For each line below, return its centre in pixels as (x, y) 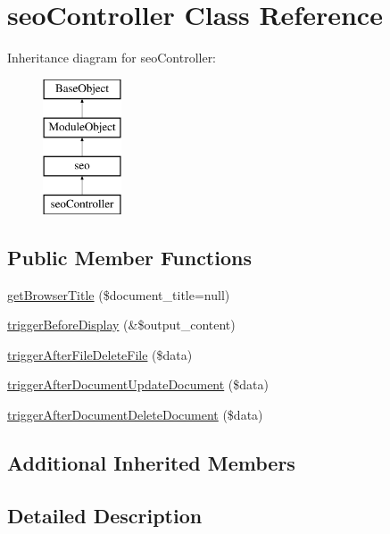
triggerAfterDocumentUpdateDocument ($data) (138, 384)
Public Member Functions (129, 257)
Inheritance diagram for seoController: (112, 58)
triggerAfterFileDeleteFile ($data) (100, 354)
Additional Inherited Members (151, 463)
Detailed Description (105, 515)
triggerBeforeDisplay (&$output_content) (121, 325)
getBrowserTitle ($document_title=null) (119, 294)
